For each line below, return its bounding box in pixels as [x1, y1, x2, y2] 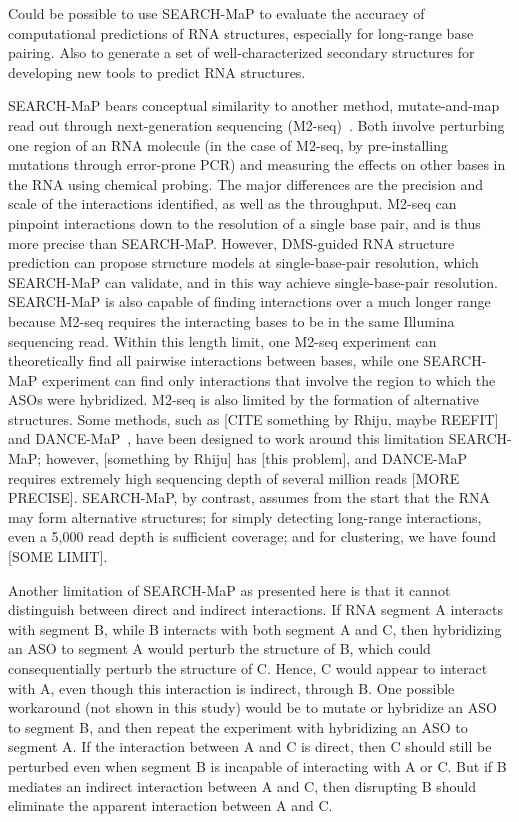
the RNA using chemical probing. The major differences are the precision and [8, 173, 484, 194]
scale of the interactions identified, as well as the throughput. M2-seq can [8, 193, 457, 214]
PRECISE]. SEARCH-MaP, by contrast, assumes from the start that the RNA [8, 487, 490, 508]
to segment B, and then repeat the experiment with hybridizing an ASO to [8, 716, 468, 737]
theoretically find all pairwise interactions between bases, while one [8, 350, 419, 371]
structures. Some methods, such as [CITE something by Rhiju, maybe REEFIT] [8, 408, 499, 429]
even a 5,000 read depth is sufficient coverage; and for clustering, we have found [8, 526, 497, 547]
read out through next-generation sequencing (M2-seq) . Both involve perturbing [8, 114, 505, 135]
